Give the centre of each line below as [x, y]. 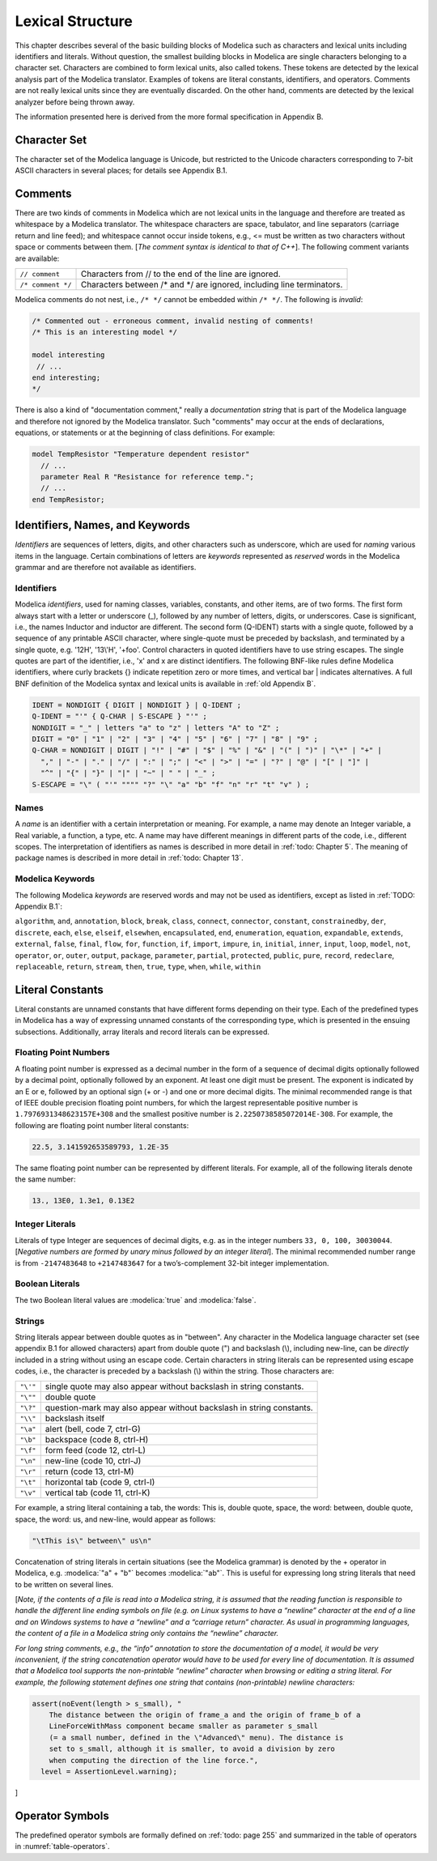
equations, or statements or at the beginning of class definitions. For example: [145, 432]
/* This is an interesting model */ [105, 332]
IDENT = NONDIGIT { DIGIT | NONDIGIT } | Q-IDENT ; [137, 705]
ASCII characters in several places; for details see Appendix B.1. [121, 171]
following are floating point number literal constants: [102, 1125]
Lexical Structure [74, 21]
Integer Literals [45, 1224]
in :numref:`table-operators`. [62, 1846]
